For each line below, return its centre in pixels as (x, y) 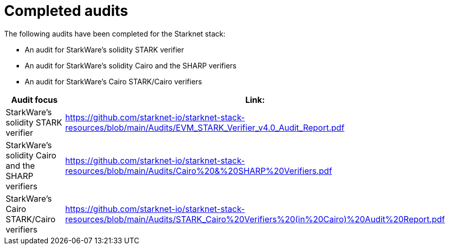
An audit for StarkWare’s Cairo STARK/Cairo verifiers (113, 81)
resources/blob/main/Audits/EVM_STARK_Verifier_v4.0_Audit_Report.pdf (205, 127)
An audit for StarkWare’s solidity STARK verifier (104, 49)
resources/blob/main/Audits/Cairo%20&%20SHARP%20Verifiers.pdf (199, 171)
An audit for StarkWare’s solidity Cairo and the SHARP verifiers (131, 65)
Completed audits (66, 11)
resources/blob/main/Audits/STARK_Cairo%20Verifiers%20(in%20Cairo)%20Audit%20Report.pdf (255, 219)
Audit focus (34, 100)
